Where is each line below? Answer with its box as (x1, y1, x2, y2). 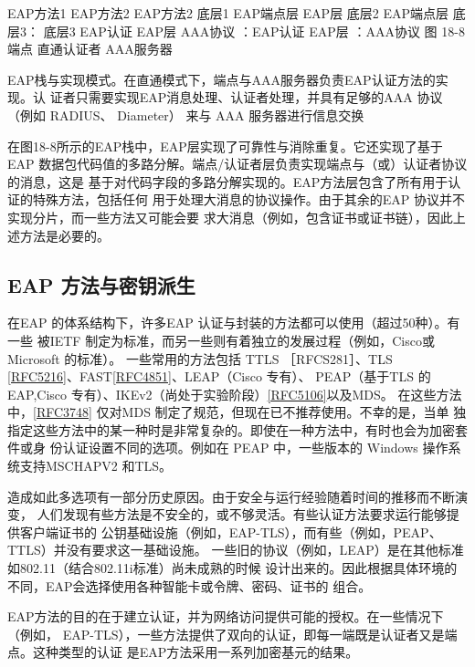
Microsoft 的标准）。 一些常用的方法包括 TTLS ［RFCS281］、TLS (7, 349, 393, 368)
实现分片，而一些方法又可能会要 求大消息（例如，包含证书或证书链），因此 (7, 207, 453, 226)
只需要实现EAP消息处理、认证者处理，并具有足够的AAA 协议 (75, 88, 443, 107)
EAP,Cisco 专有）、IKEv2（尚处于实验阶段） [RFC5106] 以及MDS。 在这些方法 (7, 384, 462, 403)
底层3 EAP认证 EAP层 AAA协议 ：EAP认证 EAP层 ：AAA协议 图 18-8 (43, 21, 465, 40)
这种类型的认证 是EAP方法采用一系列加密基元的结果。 (32, 642, 359, 662)
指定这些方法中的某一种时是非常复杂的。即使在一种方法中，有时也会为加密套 (7, 420, 468, 439)
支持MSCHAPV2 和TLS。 (19, 456, 173, 475)
